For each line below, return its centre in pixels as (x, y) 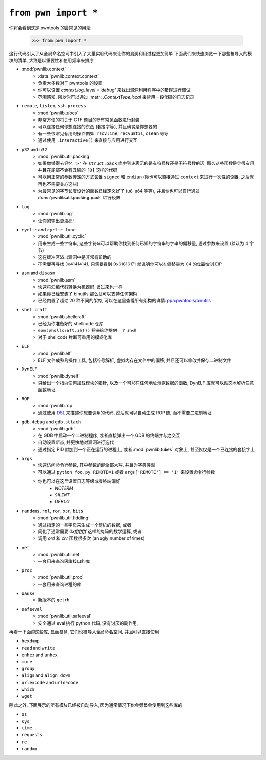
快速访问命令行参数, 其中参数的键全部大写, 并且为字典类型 (97, 465)
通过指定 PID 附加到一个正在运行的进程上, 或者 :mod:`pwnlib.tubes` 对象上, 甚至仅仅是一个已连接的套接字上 (147, 449)
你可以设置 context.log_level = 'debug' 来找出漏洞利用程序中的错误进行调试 (114, 90)
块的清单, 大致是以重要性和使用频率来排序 (51, 60)
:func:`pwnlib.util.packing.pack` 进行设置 (79, 198)
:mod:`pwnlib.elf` (55, 353)
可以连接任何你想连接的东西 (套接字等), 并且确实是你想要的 (98, 127)
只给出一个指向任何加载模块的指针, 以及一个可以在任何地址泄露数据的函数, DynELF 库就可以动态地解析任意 (146, 383)
